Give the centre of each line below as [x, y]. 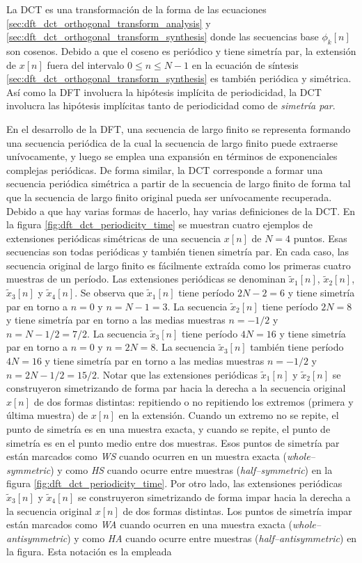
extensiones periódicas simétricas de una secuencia [114, 238]
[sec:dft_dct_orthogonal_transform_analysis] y [109, 23]
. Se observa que [109, 293]
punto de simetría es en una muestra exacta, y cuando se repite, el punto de [168, 429]
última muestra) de [47, 415]
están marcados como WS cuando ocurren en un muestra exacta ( [147, 456]
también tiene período [297, 347]
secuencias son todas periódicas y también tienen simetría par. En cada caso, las [178, 252]
